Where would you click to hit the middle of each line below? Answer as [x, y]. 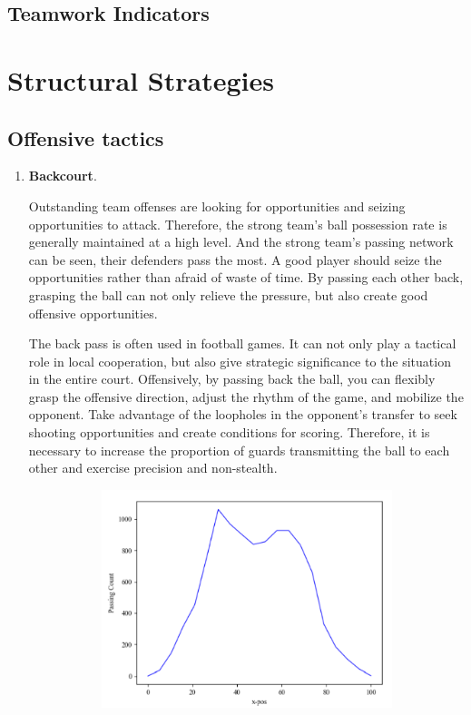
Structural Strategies [141, 79]
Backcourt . [63, 176]
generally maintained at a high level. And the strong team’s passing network [241, 242]
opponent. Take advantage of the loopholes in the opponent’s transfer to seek [243, 414]
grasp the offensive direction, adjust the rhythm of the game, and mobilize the [246, 396]
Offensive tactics [86, 137]
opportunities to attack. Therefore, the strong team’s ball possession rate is [238, 224]
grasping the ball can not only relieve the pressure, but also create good [228, 294]
